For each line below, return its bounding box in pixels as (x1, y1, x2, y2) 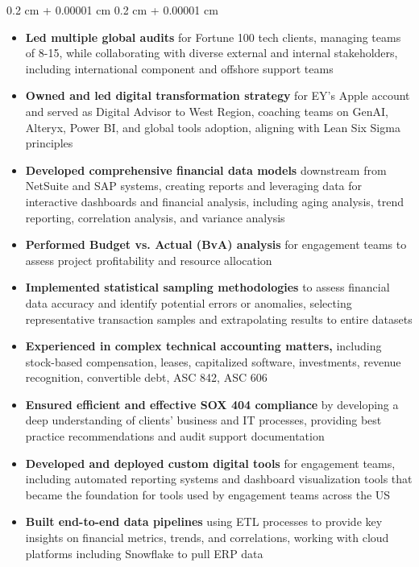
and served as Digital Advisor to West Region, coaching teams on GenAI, (25, 102, 388, 119)
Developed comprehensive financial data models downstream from (25, 161, 387, 178)
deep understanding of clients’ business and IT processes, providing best (25, 412, 382, 428)
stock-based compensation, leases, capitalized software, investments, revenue (25, 353, 401, 370)
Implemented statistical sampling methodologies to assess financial (25, 279, 390, 296)
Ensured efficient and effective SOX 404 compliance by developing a (25, 395, 399, 412)
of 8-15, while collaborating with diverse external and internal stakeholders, (25, 44, 398, 61)
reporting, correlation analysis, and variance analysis (25, 209, 285, 226)
